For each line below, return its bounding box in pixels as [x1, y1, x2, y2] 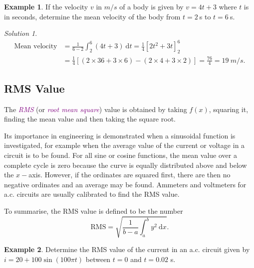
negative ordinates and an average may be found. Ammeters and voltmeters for [4, 179, 247, 189]
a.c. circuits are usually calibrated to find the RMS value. [4, 189, 180, 199]
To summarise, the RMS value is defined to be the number [4, 206, 183, 216]
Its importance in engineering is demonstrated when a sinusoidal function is [4, 130, 236, 140]
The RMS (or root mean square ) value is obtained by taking [4, 104, 187, 114]
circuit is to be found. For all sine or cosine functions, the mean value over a [4, 150, 237, 160]
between [85, 254, 111, 264]
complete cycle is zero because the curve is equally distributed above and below [4, 159, 247, 170]
